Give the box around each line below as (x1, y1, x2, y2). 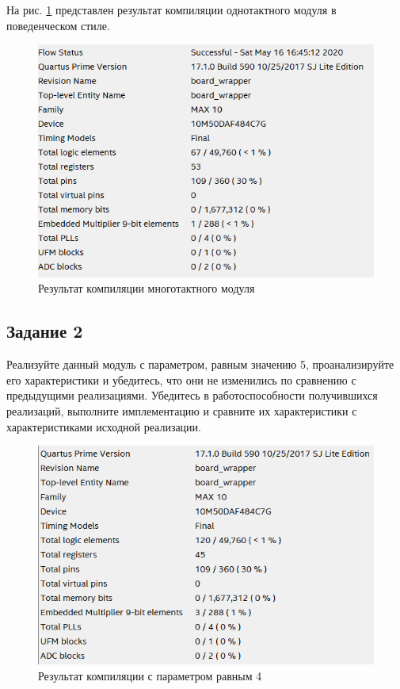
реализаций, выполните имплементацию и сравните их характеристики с (6, 403, 357, 419)
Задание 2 (6, 319, 83, 343)
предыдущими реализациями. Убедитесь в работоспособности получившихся (6, 387, 378, 404)
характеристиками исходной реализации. (6, 418, 201, 434)
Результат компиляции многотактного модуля (38, 280, 255, 297)
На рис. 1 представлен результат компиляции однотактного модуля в (6, 2, 337, 17)
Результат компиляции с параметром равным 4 (38, 667, 262, 683)
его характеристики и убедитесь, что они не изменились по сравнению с (6, 371, 356, 388)
